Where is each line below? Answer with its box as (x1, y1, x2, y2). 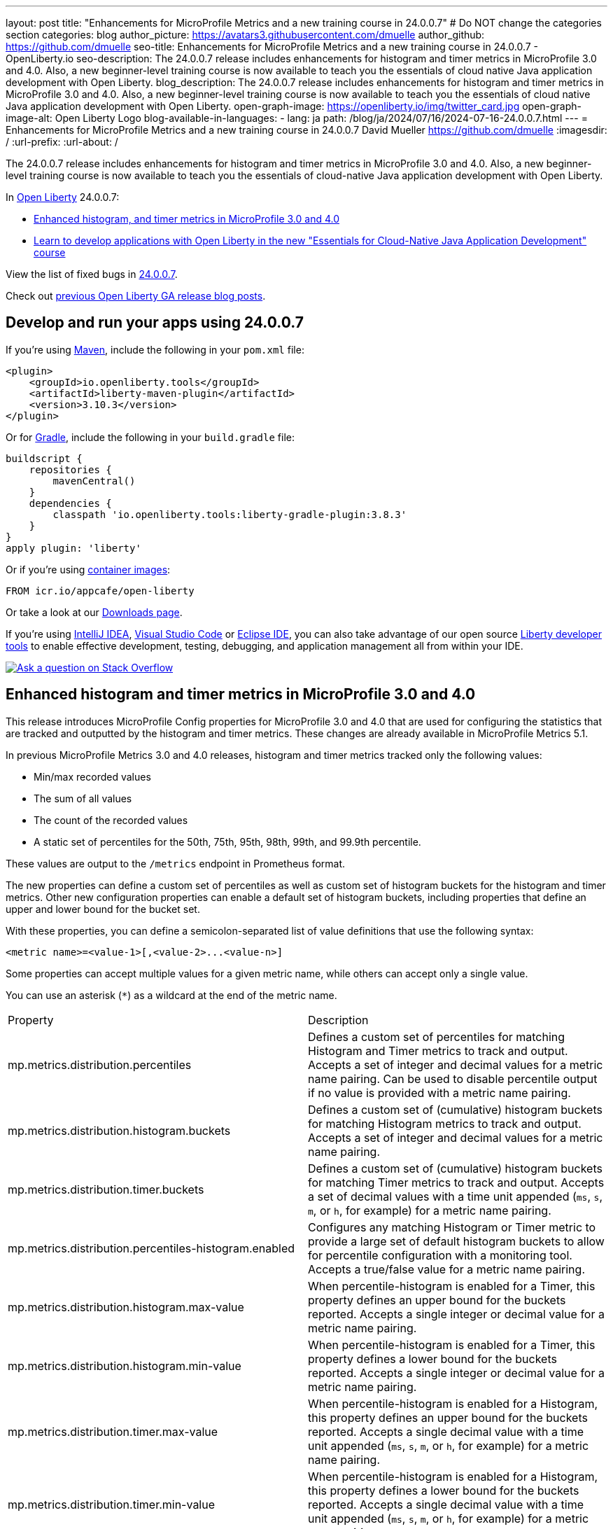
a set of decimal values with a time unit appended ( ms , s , (308, 1189, 603, 1203)
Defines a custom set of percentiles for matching (308, 1029, 565, 1044)
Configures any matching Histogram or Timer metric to (308, 1220, 596, 1234)
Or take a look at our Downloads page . (6, 606, 183, 618)
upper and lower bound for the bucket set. (6, 902, 200, 915)
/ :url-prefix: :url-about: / (6, 136, 118, 148)
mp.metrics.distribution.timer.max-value (8, 1424, 218, 1439)
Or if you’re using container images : (6, 563, 171, 575)
